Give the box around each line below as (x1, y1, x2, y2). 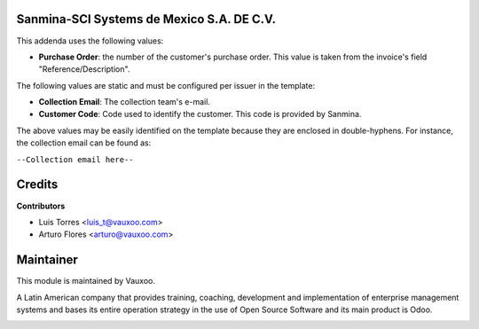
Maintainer (16, 253, 79, 268)
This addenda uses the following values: (16, 35, 164, 46)
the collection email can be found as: (16, 137, 152, 148)
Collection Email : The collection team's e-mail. (38, 97, 210, 107)
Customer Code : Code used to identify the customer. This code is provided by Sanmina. (38, 109, 362, 120)
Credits (16, 177, 59, 192)
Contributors (16, 200, 66, 211)
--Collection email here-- (16, 154, 134, 164)
